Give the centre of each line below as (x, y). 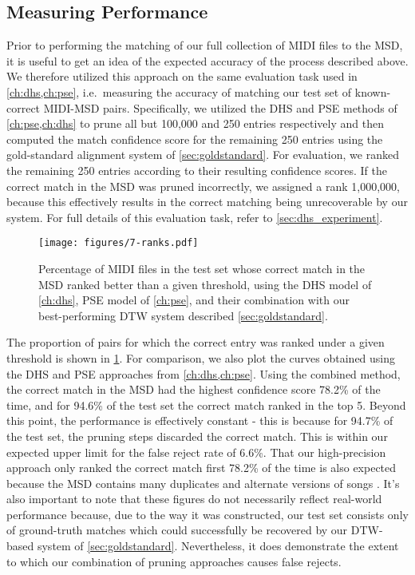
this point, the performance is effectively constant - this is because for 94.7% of (200, 420)
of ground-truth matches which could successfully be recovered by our (177, 530)
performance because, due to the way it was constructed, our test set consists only (207, 514)
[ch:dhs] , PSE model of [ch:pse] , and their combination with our (194, 300)
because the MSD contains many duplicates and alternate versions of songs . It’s (203, 483)
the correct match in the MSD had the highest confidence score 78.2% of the (194, 389)
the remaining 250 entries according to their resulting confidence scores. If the (197, 170)
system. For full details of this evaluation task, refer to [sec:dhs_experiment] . (195, 217)
